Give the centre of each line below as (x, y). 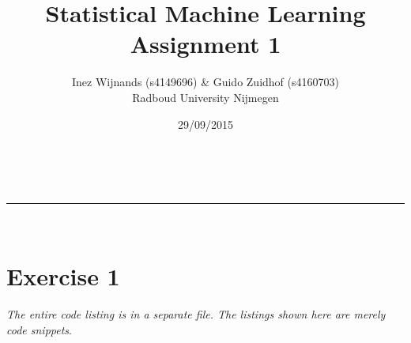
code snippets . (39, 330)
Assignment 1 (205, 44)
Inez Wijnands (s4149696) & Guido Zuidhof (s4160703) (205, 82)
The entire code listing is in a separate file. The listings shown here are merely (196, 314)
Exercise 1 (63, 276)
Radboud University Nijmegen (205, 97)
